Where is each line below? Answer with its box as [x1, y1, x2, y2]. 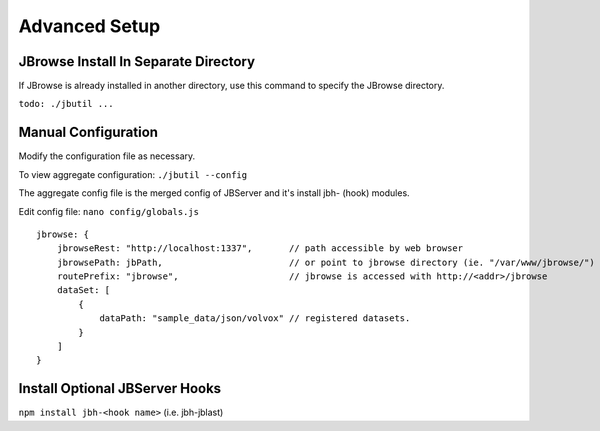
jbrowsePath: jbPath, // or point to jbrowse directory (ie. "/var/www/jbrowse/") [56, 256, 595, 268]
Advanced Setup [18, 15, 161, 37]
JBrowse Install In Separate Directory [18, 53, 255, 70]
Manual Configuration [18, 124, 159, 141]
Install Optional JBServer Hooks [18, 380, 222, 397]
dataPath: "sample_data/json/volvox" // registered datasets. [99, 313, 411, 324]
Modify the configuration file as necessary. [18, 150, 196, 162]
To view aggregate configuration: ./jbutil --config [18, 168, 248, 180]
